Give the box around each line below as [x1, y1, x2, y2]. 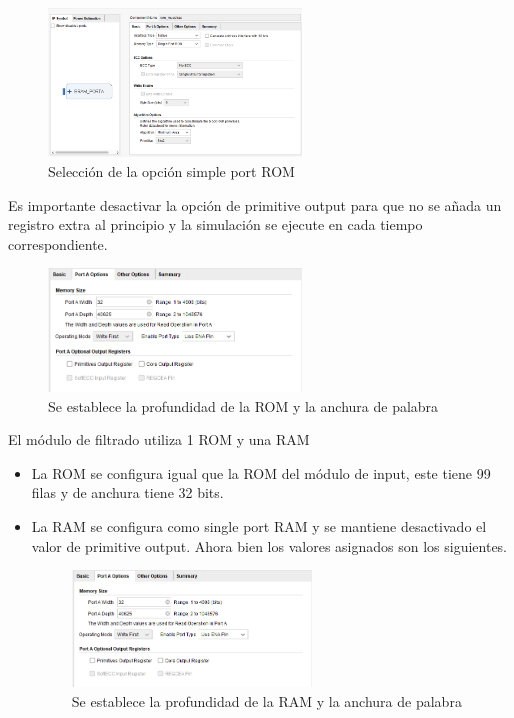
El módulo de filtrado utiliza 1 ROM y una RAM [8, 429, 310, 450]
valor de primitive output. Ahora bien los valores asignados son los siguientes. [31, 535, 508, 556]
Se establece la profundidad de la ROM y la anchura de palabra [48, 395, 439, 416]
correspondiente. [8, 233, 108, 254]
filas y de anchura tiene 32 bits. [31, 482, 224, 503]
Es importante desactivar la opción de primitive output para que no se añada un [8, 194, 502, 215]
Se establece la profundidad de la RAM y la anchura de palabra [71, 690, 462, 711]
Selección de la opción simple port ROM [48, 160, 295, 181]
